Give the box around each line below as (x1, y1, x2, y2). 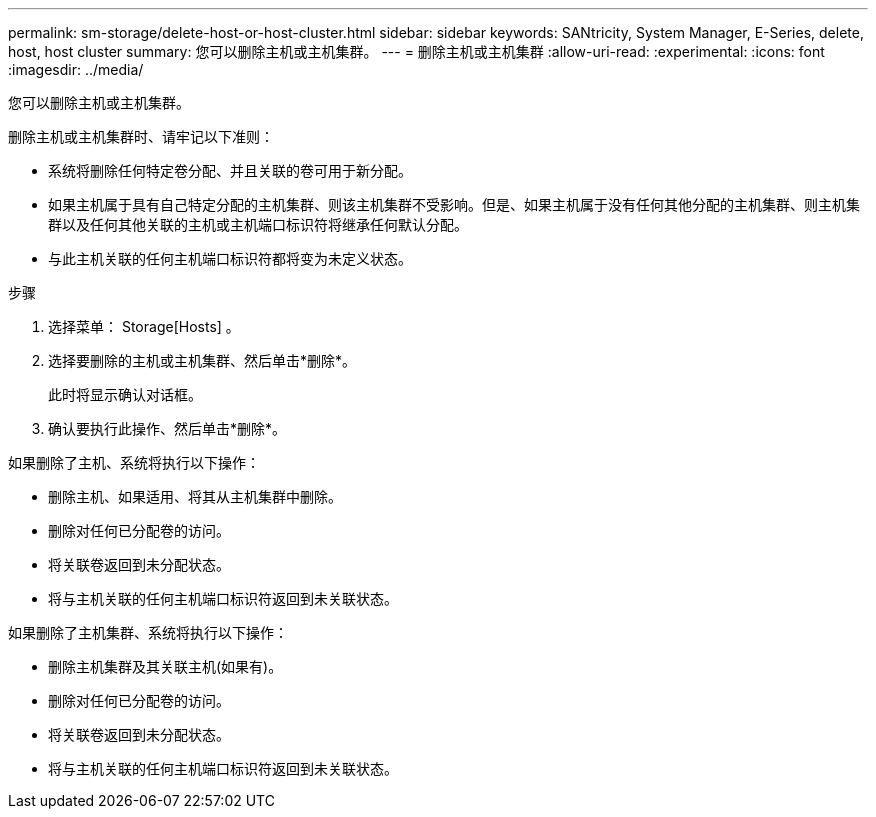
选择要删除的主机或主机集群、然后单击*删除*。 (48, 352, 357, 369)
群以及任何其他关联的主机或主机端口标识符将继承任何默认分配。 (48, 216, 468, 233)
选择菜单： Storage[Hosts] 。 (48, 318, 240, 335)
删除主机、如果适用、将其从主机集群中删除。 (48, 488, 342, 505)
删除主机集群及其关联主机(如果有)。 (48, 658, 283, 675)
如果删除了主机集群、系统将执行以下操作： (8, 624, 288, 641)
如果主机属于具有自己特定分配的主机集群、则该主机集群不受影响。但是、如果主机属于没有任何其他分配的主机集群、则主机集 (48, 196, 860, 213)
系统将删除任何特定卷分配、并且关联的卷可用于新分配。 (48, 162, 412, 179)
